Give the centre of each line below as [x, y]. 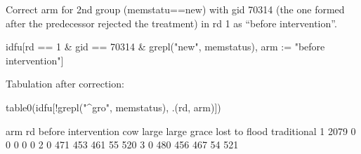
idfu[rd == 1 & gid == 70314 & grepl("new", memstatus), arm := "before [165, 47]
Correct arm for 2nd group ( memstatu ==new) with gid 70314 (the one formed [175, 9]
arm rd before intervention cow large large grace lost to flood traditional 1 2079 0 [181, 131]
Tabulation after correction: [65, 84]
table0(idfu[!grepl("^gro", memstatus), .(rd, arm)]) [113, 107]
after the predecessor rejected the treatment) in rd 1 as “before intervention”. [171, 23]
